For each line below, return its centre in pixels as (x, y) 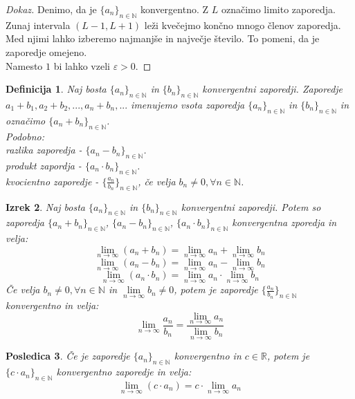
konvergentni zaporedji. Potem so (251, 206)
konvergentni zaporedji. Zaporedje (273, 89)
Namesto (24, 65)
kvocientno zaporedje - (52, 181)
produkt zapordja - (44, 165)
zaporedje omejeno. (46, 52)
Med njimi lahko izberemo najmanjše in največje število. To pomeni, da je (163, 38)
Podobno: (25, 136)
